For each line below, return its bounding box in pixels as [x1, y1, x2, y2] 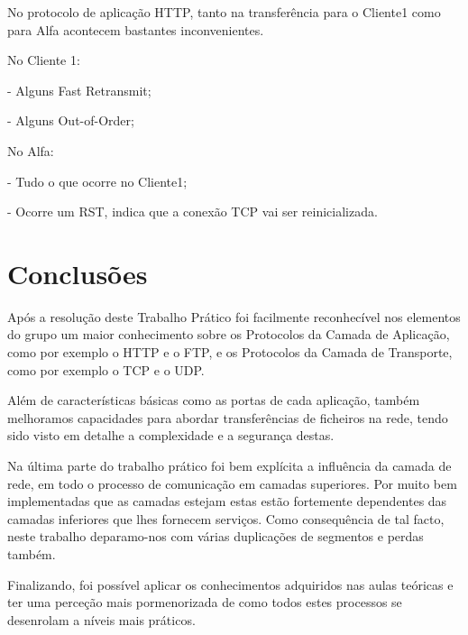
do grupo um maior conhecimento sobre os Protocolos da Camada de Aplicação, [7, 325, 450, 344]
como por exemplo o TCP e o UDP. [7, 360, 205, 379]
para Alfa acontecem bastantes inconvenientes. [7, 20, 264, 39]
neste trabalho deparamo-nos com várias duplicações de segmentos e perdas [7, 527, 424, 546]
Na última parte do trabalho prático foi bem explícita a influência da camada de [7, 456, 452, 475]
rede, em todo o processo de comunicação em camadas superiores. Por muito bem [7, 474, 457, 492]
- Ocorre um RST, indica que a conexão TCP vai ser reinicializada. [7, 202, 378, 221]
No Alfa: [7, 141, 54, 160]
